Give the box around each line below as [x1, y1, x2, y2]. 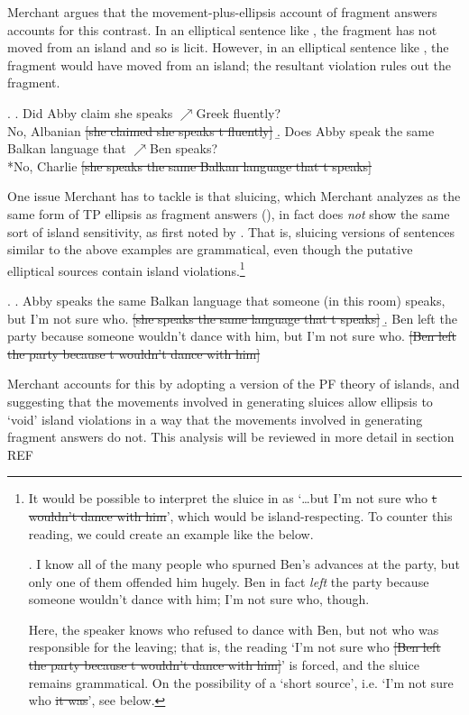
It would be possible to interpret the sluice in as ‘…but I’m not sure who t [28, 489, 437, 508]
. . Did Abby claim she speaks [7, 103, 173, 122]
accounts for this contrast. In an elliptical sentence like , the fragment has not [7, 20, 437, 39]
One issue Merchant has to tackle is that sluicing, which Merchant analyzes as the [7, 187, 461, 206]
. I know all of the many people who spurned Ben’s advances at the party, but [28, 555, 460, 573]
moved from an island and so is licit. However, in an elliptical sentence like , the [7, 38, 449, 57]
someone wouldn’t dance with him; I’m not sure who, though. [28, 590, 370, 609]
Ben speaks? [150, 139, 218, 158]
